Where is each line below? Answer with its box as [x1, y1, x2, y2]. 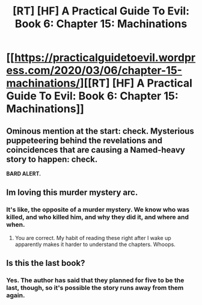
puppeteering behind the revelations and [6, 135, 162, 146]
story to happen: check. [6, 154, 98, 164]
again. [6, 291, 25, 299]
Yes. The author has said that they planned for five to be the [6, 276, 185, 284]
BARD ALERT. [6, 170, 41, 177]
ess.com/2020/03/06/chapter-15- [6, 64, 182, 78]
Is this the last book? [6, 258, 85, 268]
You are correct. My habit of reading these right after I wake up [14, 234, 171, 241]
